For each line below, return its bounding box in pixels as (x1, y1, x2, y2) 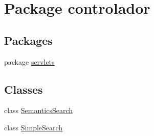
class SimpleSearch (4, 122, 63, 132)
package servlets (4, 56, 55, 67)
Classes (4, 81, 43, 97)
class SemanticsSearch (4, 105, 73, 116)
